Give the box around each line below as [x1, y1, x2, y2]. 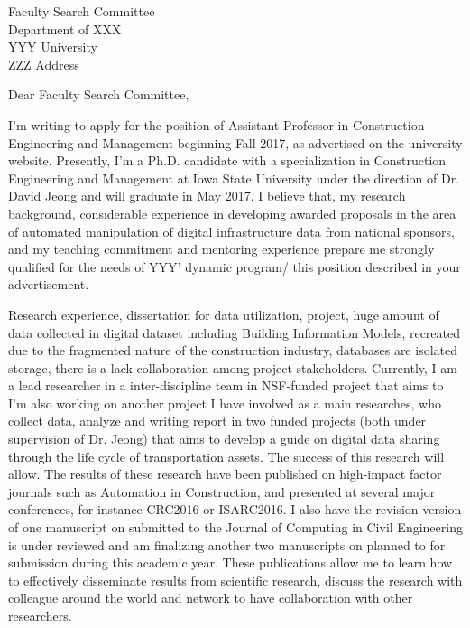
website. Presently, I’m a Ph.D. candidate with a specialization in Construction [8, 151, 447, 170]
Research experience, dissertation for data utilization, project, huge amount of [8, 305, 439, 323]
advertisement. [8, 275, 89, 294]
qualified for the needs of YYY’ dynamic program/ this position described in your [8, 257, 461, 276]
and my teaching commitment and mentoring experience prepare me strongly [8, 239, 435, 258]
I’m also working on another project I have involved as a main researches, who [8, 393, 441, 412]
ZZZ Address [8, 54, 79, 73]
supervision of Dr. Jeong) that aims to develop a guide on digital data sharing [8, 429, 440, 448]
